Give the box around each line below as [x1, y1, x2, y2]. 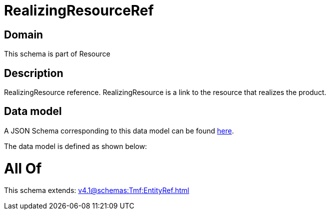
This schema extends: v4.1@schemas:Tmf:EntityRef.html [4, 186, 189, 195]
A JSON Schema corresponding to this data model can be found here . [4, 126, 234, 135]
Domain [4, 28, 43, 41]
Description [4, 66, 63, 79]
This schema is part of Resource [4, 49, 110, 58]
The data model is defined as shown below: [4, 141, 147, 150]
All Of [4, 159, 42, 177]
